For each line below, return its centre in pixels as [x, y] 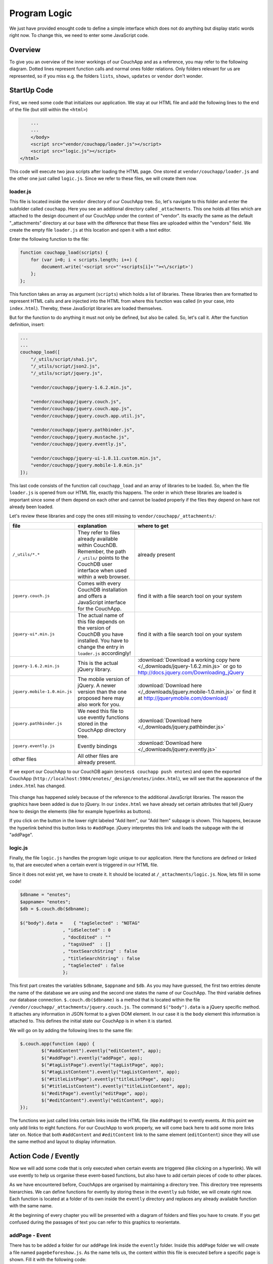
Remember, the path [102, 551]
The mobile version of [104, 679]
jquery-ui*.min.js [34, 634]
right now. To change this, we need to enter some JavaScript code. [79, 35]
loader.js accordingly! [104, 653]
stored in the [93, 724]
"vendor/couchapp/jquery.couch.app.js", [81, 409]
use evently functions [103, 717]
